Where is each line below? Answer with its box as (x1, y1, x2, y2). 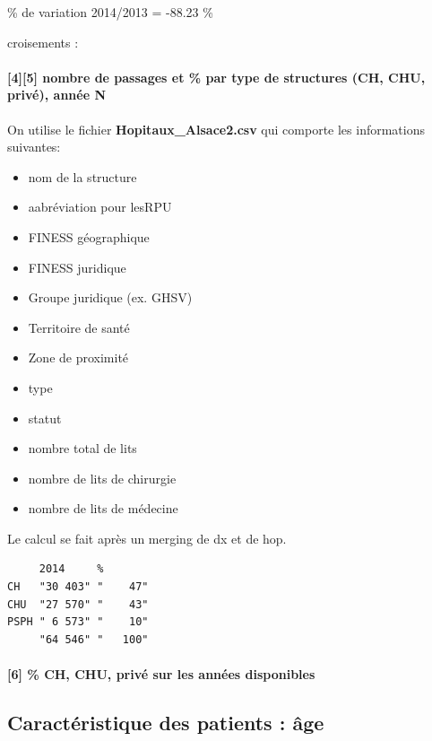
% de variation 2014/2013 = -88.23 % (7, 3, 213, 21)
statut (28, 408, 62, 427)
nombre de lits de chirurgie (28, 468, 177, 487)
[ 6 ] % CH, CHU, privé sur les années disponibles (7, 665, 315, 684)
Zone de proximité (28, 348, 129, 367)
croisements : (7, 32, 79, 51)
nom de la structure (28, 167, 137, 186)
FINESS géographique (28, 227, 150, 246)
